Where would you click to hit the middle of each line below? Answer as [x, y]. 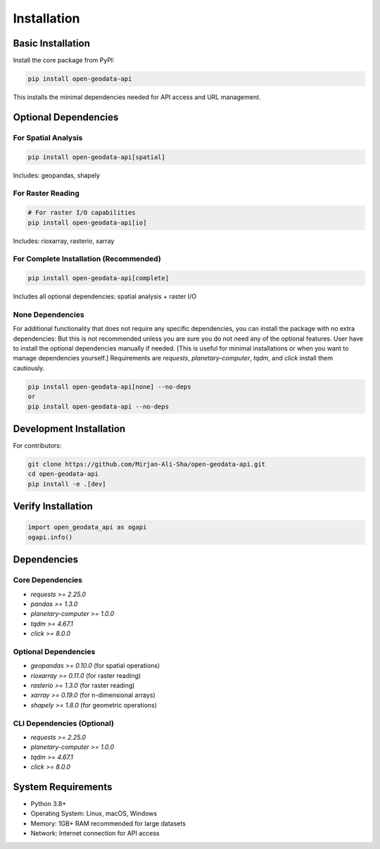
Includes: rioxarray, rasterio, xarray [64, 241]
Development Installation [69, 428]
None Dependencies [49, 315]
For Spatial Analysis [48, 137]
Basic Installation [52, 43]
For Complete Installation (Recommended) [87, 259]
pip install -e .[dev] [67, 484]
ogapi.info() [50, 537]
